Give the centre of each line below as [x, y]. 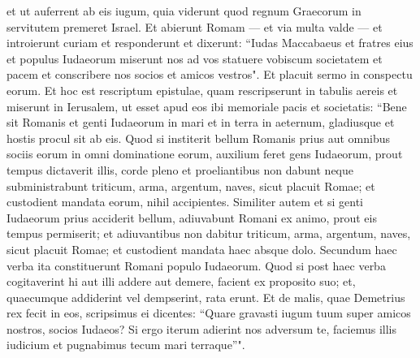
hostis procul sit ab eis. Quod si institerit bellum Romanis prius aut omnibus [198, 138]
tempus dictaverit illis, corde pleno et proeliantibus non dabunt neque [180, 169]
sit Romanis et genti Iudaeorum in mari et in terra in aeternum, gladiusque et [201, 122]
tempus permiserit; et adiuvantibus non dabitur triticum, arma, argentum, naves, [209, 233]
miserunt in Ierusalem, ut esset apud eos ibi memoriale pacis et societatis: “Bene [207, 106]
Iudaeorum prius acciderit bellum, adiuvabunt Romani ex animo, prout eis [192, 217]
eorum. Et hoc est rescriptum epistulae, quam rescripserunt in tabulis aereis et [202, 90]
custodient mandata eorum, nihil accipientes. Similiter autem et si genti [185, 202]
